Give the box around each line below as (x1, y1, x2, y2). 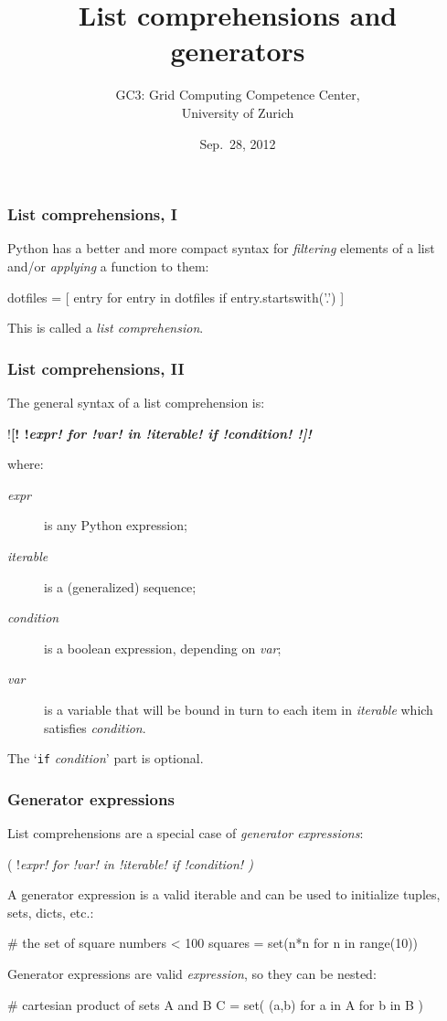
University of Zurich (181, 102, 294, 122)
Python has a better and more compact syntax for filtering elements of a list (7, 239, 435, 258)
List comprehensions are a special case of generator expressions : (7, 823, 364, 842)
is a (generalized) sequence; (44, 577, 197, 596)
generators (170, 32, 305, 69)
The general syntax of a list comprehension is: (7, 392, 265, 411)
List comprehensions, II (7, 356, 185, 379)
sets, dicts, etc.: (7, 902, 94, 921)
